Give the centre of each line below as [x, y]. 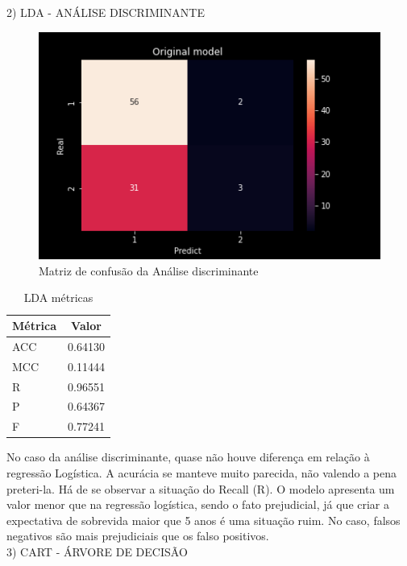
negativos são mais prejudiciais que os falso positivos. [138, 536]
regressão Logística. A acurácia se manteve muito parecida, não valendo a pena [201, 472]
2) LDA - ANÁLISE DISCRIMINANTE [106, 12]
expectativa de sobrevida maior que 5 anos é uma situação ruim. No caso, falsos [203, 520]
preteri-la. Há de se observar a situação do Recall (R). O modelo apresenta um [201, 488]
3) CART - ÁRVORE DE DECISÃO [97, 551]
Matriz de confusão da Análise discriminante [149, 270]
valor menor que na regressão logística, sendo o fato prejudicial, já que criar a [198, 504]
